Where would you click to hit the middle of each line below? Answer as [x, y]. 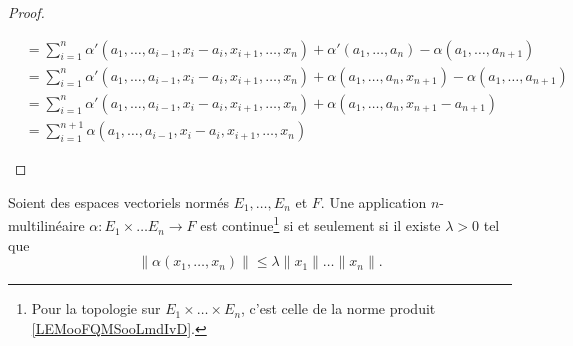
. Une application [373, 201]
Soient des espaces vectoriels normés [118, 201]
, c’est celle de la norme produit [338, 308]
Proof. [26, 12]
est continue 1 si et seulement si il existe [320, 224]
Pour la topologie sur [96, 308]
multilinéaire [46, 225]
